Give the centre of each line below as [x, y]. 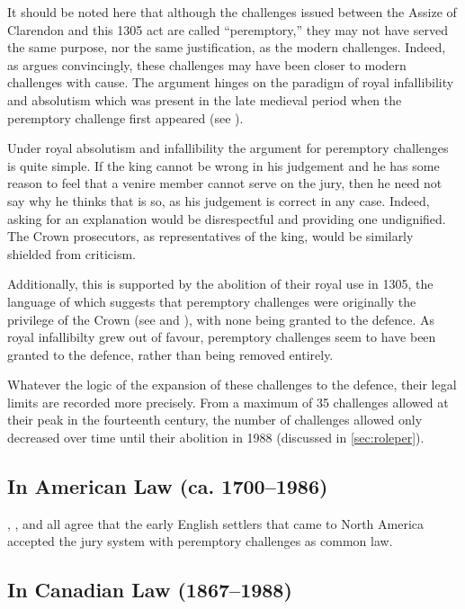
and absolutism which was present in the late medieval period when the [205, 99]
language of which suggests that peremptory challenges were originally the [212, 301]
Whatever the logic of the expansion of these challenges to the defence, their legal [232, 385]
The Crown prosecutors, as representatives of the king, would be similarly [210, 236]
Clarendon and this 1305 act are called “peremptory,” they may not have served [228, 29]
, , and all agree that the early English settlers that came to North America [215, 523]
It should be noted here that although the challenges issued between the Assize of [232, 12]
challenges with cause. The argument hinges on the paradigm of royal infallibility [231, 82]
